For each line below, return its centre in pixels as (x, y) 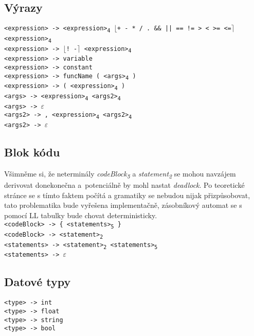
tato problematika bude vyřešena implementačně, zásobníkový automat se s (123, 205)
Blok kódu (32, 152)
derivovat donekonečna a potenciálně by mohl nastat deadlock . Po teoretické (124, 184)
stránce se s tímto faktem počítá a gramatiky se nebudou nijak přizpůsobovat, (127, 195)
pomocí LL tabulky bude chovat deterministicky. (81, 215)
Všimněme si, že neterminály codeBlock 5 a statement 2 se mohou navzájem (120, 174)
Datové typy (38, 282)
